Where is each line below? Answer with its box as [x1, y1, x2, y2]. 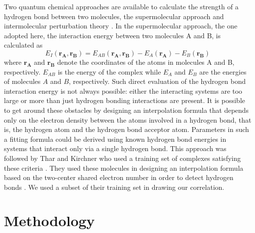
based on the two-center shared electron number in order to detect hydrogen [4, 172, 234, 182]
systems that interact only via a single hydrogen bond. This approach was [4, 143, 227, 154]
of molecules [4, 76, 41, 86]
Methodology [4, 210, 95, 231]
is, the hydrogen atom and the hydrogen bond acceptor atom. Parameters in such [4, 124, 249, 134]
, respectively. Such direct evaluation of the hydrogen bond [69, 76, 246, 86]
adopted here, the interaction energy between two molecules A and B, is [4, 30, 221, 40]
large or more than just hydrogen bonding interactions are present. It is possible [4, 95, 245, 105]
